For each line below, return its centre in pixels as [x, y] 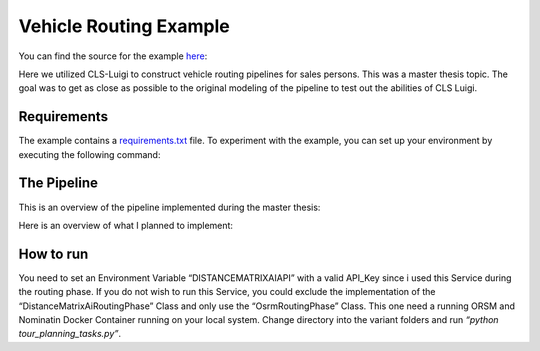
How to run [53, 253]
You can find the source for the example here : [113, 56]
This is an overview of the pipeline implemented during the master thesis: [169, 207]
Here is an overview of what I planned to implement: [126, 225]
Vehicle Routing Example [124, 26]
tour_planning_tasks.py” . [70, 334]
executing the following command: [89, 154]
